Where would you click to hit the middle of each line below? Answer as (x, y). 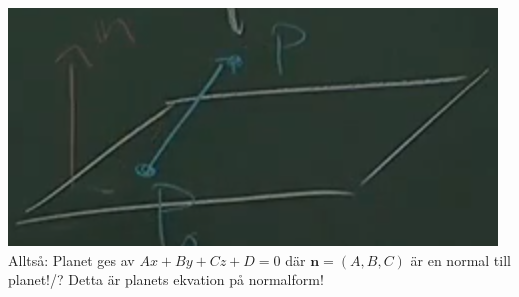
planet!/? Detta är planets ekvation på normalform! (166, 279)
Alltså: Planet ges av (71, 259)
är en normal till (460, 259)
